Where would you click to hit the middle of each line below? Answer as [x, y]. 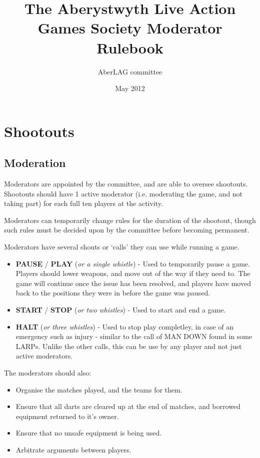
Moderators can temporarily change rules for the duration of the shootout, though [130, 220]
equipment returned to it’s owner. [67, 416]
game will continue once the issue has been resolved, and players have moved [133, 283]
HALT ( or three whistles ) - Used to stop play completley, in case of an [125, 326]
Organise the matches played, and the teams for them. [99, 389]
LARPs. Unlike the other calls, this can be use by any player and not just [129, 346]
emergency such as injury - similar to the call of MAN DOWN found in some [134, 336]
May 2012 [130, 88]
